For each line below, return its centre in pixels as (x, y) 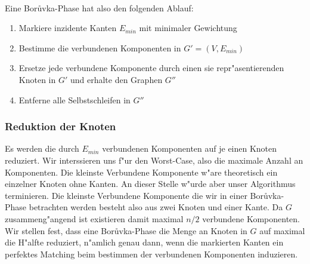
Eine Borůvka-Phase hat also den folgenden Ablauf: (99, 7)
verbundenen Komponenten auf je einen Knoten (190, 148)
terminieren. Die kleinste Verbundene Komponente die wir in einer (126, 195)
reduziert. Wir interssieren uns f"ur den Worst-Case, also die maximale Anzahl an (154, 160)
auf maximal (282, 230)
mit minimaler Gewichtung (188, 28)
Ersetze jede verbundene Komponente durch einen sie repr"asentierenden (151, 68)
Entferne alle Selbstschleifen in (75, 99)
